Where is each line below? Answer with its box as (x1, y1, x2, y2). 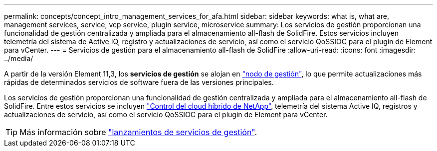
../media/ (4, 54, 33, 63)
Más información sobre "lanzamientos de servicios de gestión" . (19, 127, 257, 137)
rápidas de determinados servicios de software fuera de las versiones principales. (4, 78, 274, 86)
